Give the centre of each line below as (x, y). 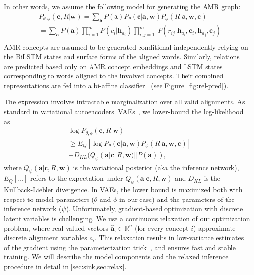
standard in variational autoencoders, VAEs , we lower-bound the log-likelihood (124, 112)
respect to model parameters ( (49, 199)
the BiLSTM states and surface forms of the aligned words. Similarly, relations (122, 57)
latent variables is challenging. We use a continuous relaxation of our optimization (127, 218)
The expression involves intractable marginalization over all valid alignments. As (125, 102)
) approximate (215, 228)
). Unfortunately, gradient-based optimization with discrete (154, 209)
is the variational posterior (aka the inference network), (156, 167)
